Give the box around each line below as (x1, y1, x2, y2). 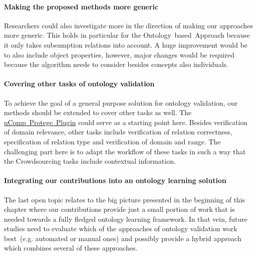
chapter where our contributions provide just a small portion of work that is (4, 204, 235, 214)
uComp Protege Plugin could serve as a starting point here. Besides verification (4, 117, 248, 127)
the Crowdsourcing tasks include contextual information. (4, 156, 176, 166)
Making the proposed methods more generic (4, 1, 158, 11)
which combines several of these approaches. (4, 243, 138, 253)
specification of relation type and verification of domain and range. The (4, 136, 221, 146)
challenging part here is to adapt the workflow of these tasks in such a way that (4, 146, 246, 156)
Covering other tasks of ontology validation (4, 78, 154, 89)
